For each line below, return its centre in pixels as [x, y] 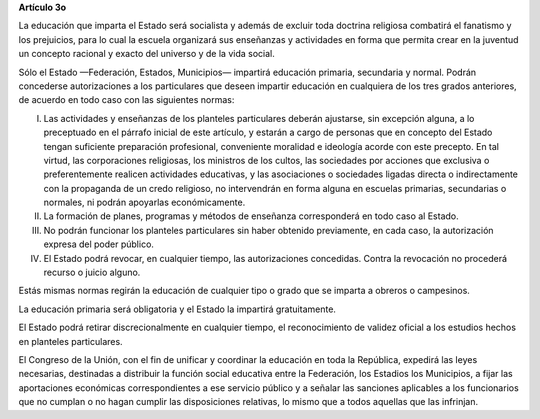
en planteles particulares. [71, 341]
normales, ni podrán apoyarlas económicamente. [144, 202]
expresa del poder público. [99, 244]
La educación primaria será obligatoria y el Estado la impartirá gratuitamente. [177, 309]
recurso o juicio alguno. [92, 272]
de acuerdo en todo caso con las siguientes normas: [126, 100]
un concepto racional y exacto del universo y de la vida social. [146, 54]
